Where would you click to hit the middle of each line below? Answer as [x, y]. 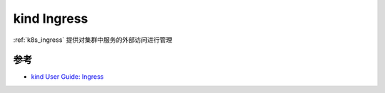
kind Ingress [51, 18]
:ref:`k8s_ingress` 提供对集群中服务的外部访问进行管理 [93, 40]
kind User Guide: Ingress [67, 77]
